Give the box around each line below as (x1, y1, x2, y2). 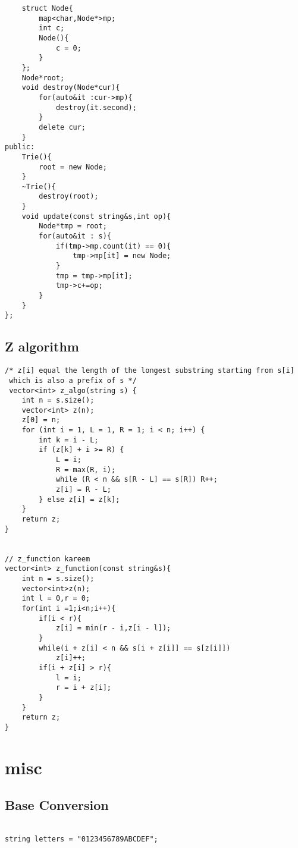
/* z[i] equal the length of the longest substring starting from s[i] (5, 366, 294, 375)
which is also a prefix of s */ (9, 376, 137, 385)
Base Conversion (5, 796, 109, 814)
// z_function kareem (5, 554, 90, 563)
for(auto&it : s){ (39, 232, 111, 241)
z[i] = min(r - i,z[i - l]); (55, 624, 171, 633)
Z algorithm (5, 337, 79, 356)
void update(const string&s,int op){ (21, 212, 171, 221)
